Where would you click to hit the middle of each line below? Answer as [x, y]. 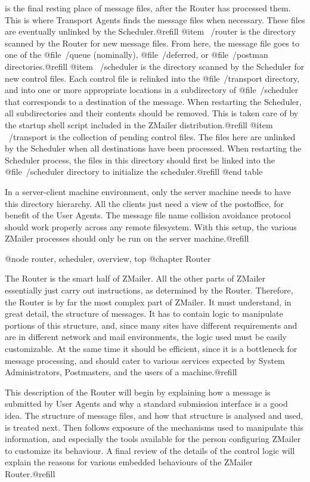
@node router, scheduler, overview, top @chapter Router [108, 258]
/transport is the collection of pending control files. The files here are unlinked [152, 136]
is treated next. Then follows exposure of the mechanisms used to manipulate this [154, 427]
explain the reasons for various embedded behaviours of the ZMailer [129, 462]
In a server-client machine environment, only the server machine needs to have [148, 191]
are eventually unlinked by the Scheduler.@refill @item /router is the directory [151, 31]
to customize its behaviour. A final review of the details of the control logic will [150, 450]
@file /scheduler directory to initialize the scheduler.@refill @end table [134, 172]
